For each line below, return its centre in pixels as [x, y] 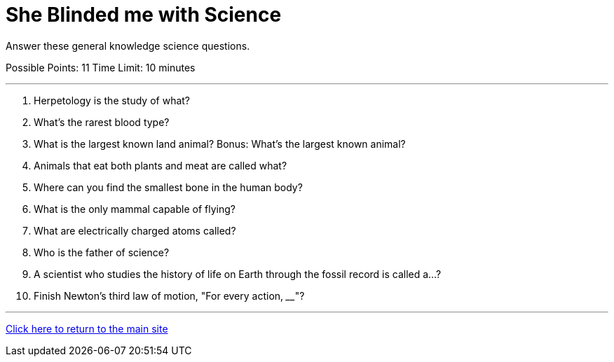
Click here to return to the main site [87, 328]
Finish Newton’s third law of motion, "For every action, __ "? [169, 295]
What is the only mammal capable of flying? [135, 209]
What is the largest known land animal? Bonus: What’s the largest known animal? [220, 144]
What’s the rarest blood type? [102, 122]
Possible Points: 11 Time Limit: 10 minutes [101, 67]
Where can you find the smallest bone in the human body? [168, 187]
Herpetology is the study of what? [112, 100]
